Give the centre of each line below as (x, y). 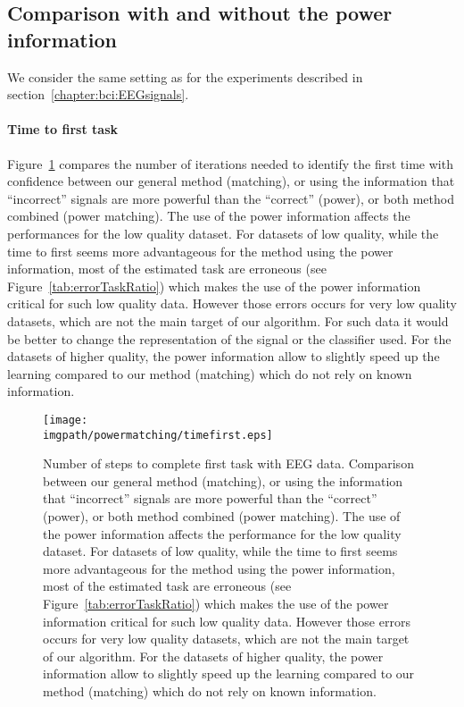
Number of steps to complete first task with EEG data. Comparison (228, 463)
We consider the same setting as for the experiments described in (185, 76)
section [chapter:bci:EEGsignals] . (98, 94)
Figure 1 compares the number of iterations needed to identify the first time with (230, 163)
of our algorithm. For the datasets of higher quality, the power (213, 656)
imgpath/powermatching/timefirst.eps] (158, 435)
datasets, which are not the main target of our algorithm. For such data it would (228, 320)
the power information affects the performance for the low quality (222, 533)
